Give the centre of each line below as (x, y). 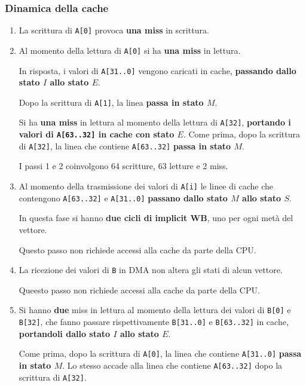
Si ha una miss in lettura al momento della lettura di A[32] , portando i (155, 122)
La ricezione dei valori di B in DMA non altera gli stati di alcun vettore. (151, 270)
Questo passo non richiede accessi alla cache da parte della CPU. (137, 249)
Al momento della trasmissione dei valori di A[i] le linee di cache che (146, 186)
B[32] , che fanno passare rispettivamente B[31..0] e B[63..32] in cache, (154, 321)
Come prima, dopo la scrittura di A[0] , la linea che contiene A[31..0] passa (160, 353)
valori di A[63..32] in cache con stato (97, 134)
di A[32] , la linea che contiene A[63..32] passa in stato (125, 145)
